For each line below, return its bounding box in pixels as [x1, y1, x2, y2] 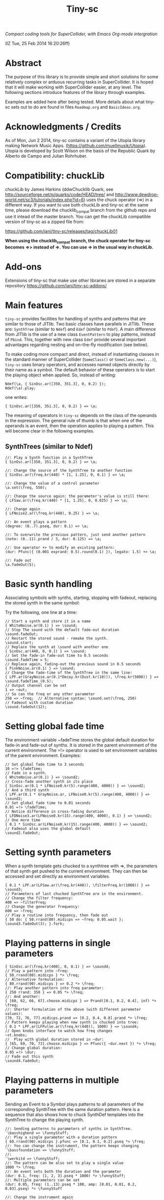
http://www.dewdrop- [115, 192, 159, 197]
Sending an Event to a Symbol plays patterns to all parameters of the [5, 1101, 144, 1107]
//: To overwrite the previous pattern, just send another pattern [5, 532, 146, 537]
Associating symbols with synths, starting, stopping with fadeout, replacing [5, 595, 157, 600]
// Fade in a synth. [5, 771, 47, 776]
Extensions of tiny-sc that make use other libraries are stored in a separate [5, 277, 156, 283]
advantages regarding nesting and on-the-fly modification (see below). [5, 342, 149, 348]
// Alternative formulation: [5, 977, 65, 982]
